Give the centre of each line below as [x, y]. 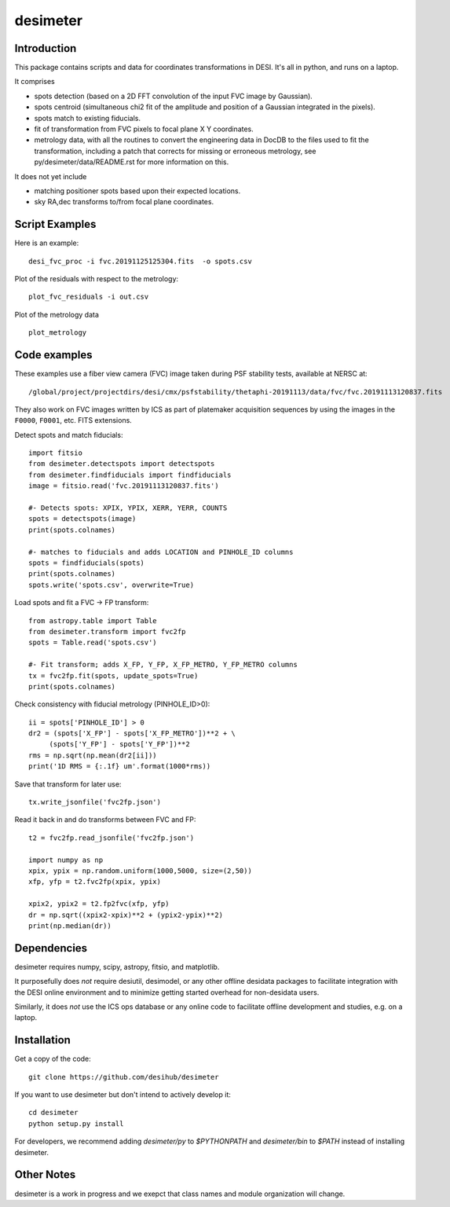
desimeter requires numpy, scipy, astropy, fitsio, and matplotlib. [117, 967]
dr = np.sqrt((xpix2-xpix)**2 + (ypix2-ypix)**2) [126, 915]
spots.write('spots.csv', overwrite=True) [112, 585]
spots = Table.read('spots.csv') [93, 643]
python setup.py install [76, 1123]
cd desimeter [53, 1113]
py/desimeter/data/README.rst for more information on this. [132, 162]
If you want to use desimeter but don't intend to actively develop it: [123, 1095]
